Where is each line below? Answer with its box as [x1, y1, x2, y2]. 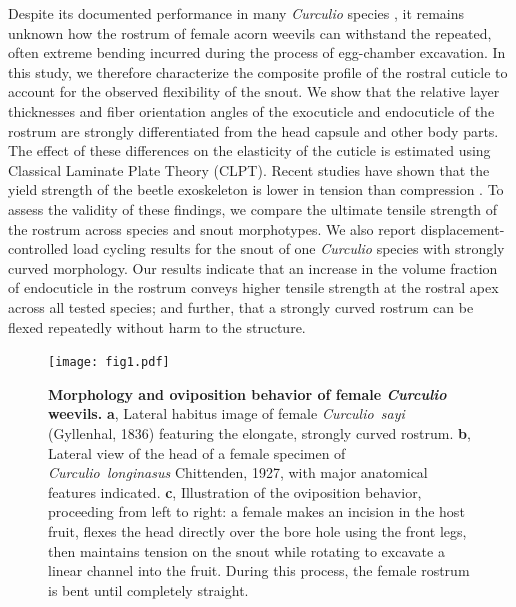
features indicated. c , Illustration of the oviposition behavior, [48, 481, 422, 502]
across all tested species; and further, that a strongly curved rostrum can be [8, 296, 474, 317]
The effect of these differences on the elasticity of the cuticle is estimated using [8, 140, 491, 161]
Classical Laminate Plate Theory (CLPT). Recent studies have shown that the [8, 159, 490, 180]
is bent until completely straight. [48, 579, 249, 600]
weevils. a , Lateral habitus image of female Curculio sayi [48, 403, 405, 424]
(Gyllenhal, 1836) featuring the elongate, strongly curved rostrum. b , [48, 422, 471, 443]
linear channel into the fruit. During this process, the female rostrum [48, 560, 470, 581]
